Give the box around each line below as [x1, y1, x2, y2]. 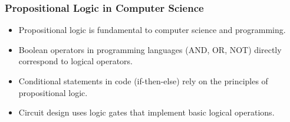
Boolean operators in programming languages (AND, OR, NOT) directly [18, 43, 282, 55]
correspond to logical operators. [18, 55, 133, 67]
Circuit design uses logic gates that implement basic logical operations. [18, 106, 275, 118]
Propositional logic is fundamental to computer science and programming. [18, 24, 286, 36]
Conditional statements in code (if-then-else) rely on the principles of [18, 75, 268, 87]
